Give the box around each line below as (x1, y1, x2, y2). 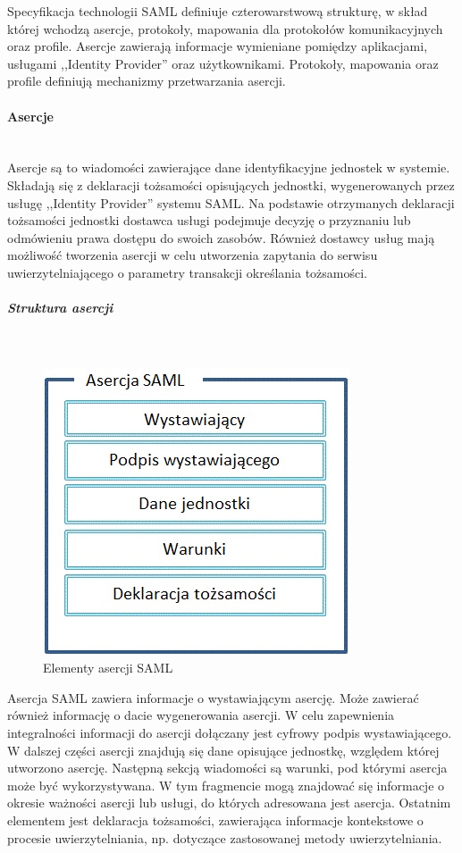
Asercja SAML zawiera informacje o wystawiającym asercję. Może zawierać (7, 688, 419, 707)
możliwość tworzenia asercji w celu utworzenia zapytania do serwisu (7, 246, 378, 264)
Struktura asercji (7, 298, 113, 317)
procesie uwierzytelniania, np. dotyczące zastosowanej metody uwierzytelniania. (7, 828, 442, 847)
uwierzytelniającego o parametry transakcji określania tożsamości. (7, 263, 367, 281)
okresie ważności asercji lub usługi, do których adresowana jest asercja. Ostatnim (7, 793, 451, 812)
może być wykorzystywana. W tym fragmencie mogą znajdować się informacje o (7, 775, 445, 794)
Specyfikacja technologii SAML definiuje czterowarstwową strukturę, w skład (7, 2, 428, 20)
